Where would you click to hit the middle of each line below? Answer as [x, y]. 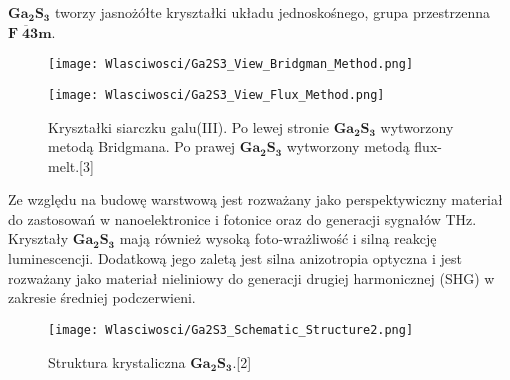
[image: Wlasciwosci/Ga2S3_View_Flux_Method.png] [216, 94]
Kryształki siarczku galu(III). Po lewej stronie [188, 126]
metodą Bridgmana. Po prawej [142, 146]
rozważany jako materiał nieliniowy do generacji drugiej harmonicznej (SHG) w [251, 277]
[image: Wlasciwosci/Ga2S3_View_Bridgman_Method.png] [231, 64]
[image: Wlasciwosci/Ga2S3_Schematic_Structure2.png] [231, 329]
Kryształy [38, 238]
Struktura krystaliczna [117, 361]
